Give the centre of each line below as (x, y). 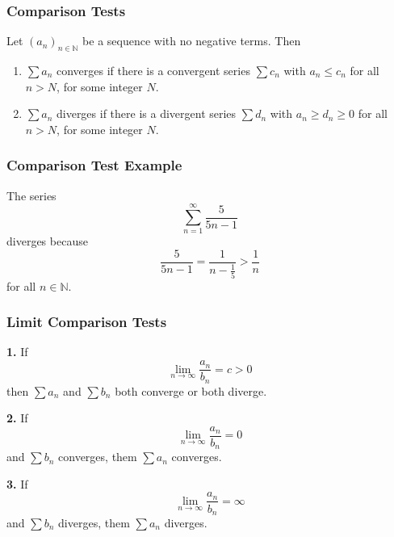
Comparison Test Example (94, 165)
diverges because (47, 241)
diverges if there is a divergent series (146, 113)
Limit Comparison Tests (87, 322)
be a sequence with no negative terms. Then (192, 41)
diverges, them (94, 522)
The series (31, 195)
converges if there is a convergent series (153, 71)
